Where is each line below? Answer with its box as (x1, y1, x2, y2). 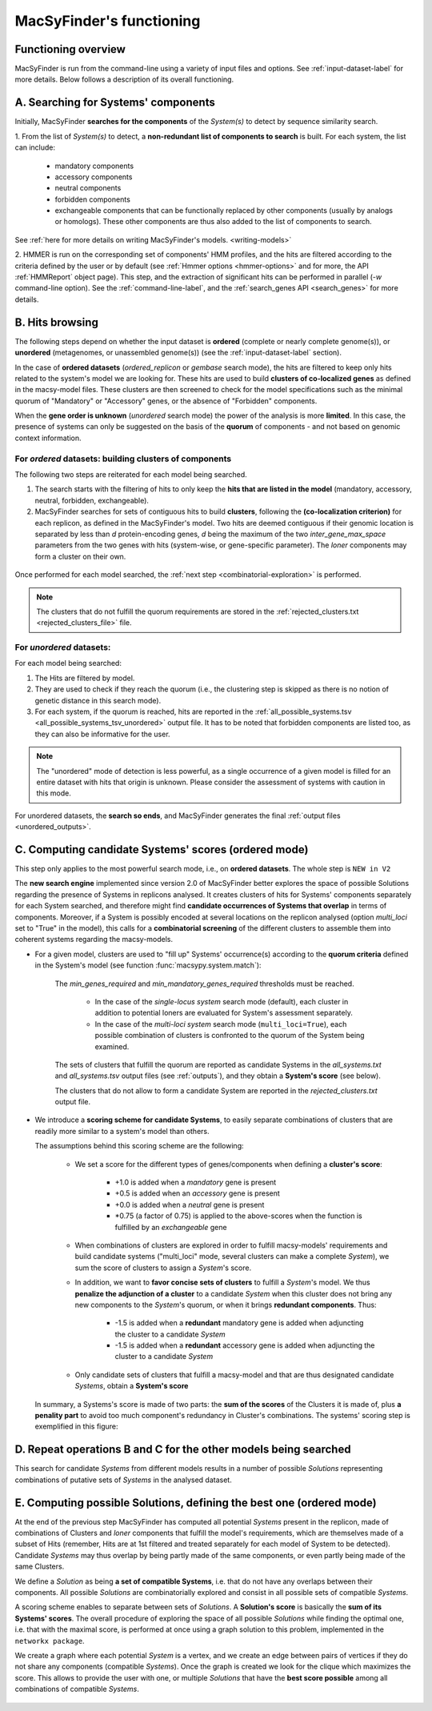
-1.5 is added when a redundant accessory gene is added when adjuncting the (114, 1340, 375, 1350)
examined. (94, 1041, 130, 1052)
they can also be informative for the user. (34, 729, 171, 739)
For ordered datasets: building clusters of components (14, 453, 232, 464)
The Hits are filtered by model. (34, 673, 135, 683)
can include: (14, 142, 56, 152)
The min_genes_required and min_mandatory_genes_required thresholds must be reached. (54, 979, 355, 988)
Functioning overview (14, 42, 126, 56)
